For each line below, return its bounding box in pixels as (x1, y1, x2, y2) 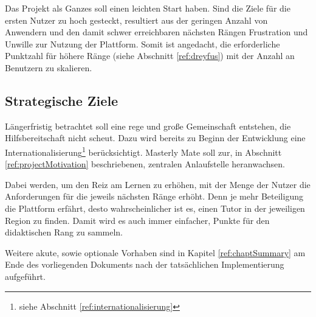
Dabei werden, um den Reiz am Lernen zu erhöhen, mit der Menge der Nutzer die (5, 178, 311, 190)
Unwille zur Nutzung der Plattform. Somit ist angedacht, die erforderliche (5, 37, 280, 50)
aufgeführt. (5, 270, 46, 282)
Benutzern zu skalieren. (5, 61, 92, 74)
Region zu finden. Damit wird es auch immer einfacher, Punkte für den (5, 214, 270, 226)
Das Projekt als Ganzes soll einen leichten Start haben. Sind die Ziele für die (5, 2, 290, 14)
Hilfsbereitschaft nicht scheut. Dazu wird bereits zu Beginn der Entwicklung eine (5, 131, 306, 144)
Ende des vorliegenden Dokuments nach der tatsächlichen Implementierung (5, 258, 284, 271)
